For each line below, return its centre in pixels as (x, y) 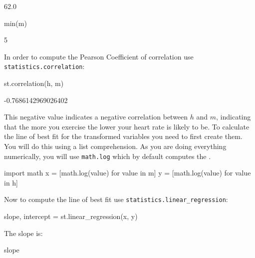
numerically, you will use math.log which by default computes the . (108, 156)
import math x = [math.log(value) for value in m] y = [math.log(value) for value (127, 173)
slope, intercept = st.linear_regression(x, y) (71, 216)
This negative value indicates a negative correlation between (96, 117)
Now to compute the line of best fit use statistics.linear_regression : (116, 199)
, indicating (234, 117)
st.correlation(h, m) (34, 83)
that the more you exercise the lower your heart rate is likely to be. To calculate (127, 126)
